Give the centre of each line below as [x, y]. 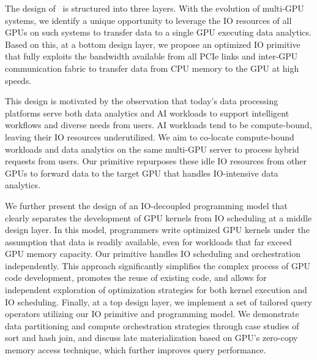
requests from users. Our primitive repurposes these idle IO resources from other [156, 161]
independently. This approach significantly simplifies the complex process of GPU [158, 265]
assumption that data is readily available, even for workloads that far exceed [148, 241]
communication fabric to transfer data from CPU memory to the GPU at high [152, 68]
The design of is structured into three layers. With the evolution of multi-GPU [155, 8]
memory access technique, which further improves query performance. [136, 350]
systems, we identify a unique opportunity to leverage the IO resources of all [148, 20]
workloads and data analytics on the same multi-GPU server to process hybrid [152, 149]
